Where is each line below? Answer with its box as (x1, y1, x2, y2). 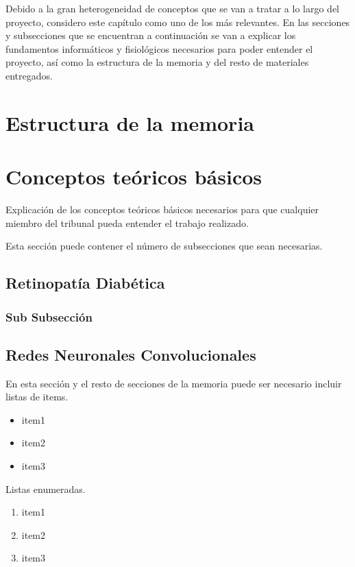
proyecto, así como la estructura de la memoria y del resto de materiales (5, 55, 309, 69)
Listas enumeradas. (5, 481, 86, 496)
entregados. (5, 68, 53, 82)
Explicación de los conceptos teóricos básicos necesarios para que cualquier (5, 202, 319, 217)
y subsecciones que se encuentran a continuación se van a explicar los (5, 28, 296, 43)
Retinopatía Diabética (5, 272, 165, 293)
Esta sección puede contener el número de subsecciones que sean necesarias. (5, 239, 323, 253)
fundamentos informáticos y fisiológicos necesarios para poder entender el (5, 41, 313, 56)
